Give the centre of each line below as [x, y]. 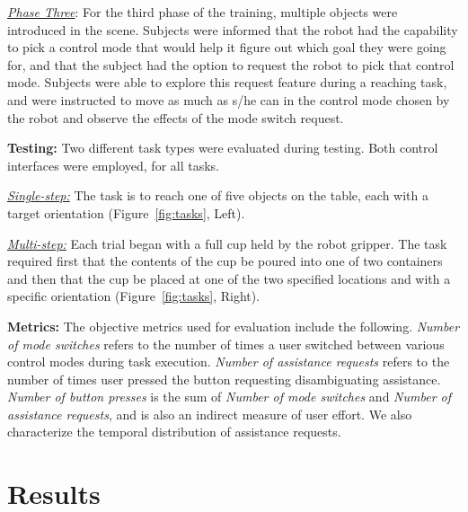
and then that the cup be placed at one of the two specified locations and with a [229, 278]
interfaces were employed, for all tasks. [113, 165]
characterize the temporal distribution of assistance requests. [174, 432]
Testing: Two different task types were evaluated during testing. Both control [223, 148]
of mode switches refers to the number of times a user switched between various [226, 344]
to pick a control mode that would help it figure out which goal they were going [227, 47]
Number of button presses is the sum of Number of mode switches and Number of [230, 397]
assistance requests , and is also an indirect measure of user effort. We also [210, 414]
